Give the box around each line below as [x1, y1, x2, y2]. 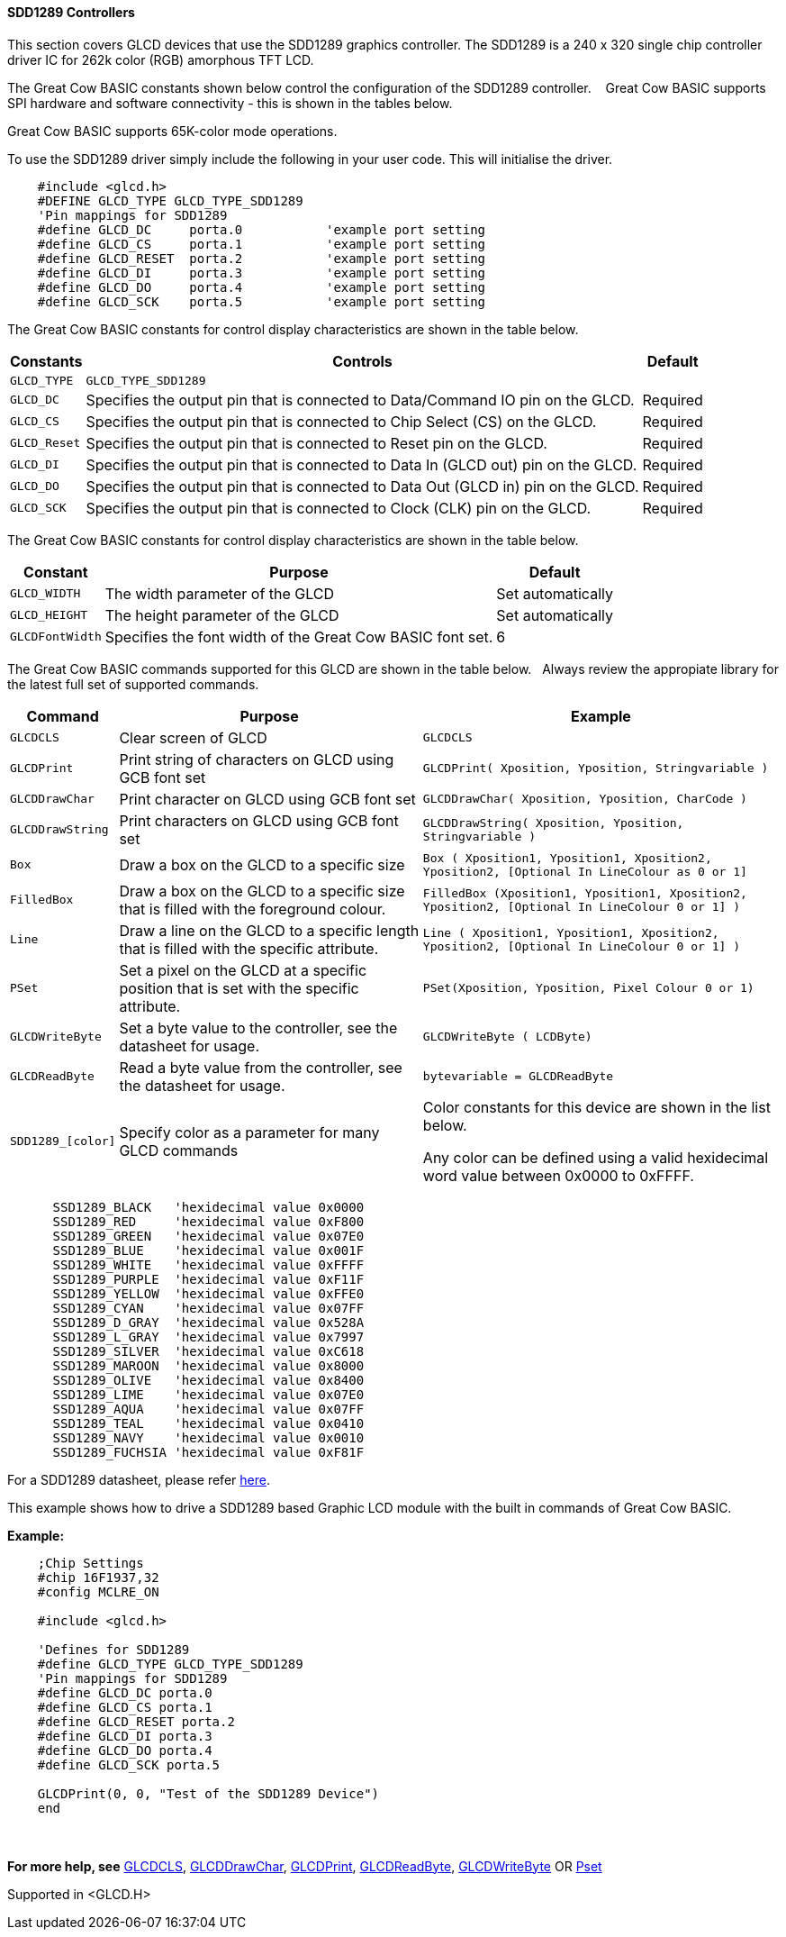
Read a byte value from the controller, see [119, 1058, 402, 1077]
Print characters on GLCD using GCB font [119, 811, 399, 830]
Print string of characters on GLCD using [119, 750, 394, 768]
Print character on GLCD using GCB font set [119, 789, 416, 808]
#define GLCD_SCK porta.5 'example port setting [37, 294, 486, 309]
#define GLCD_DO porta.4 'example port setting [37, 279, 486, 295]
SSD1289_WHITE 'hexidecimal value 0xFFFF [52, 1257, 365, 1272]
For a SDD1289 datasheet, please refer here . [7, 1471, 270, 1487]
